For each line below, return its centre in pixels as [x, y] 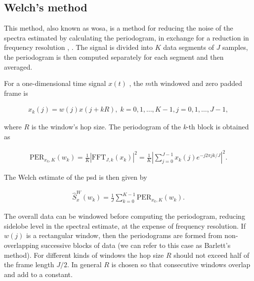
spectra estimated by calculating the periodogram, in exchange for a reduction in [127, 37]
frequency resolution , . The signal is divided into [78, 47]
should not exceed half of [212, 255]
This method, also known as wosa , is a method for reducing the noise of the [119, 28]
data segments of [189, 47]
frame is [16, 93]
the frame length [29, 264]
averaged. [18, 66]
